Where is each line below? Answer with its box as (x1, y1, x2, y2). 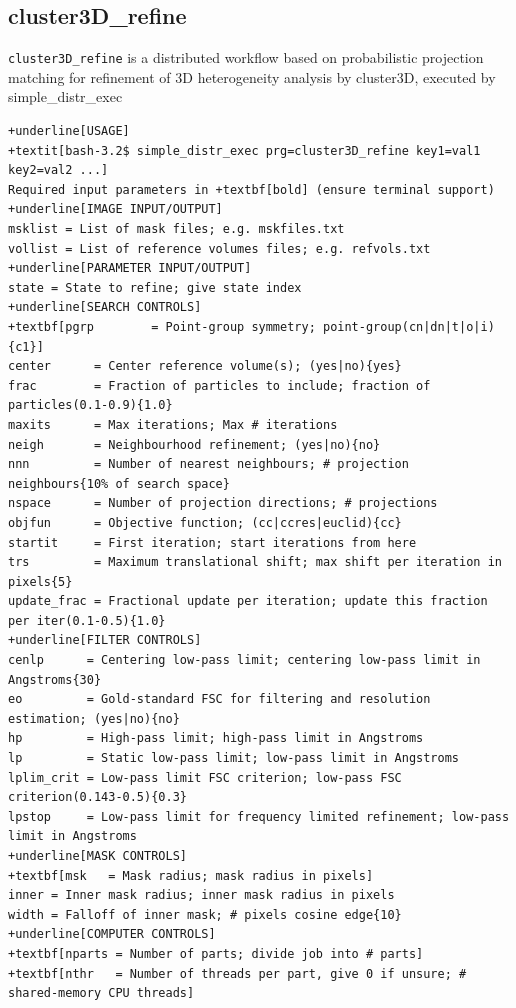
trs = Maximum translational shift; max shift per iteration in (8, 555, 502, 570)
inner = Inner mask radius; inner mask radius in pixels (8, 888, 395, 903)
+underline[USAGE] (8, 124, 130, 139)
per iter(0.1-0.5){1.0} (8, 613, 166, 628)
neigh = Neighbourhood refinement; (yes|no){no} (8, 437, 381, 452)
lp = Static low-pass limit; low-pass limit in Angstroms (8, 751, 460, 766)
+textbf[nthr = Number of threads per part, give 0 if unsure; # (8, 966, 467, 981)
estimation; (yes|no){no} (8, 711, 180, 726)
